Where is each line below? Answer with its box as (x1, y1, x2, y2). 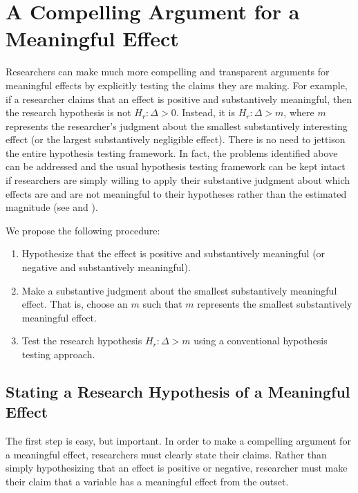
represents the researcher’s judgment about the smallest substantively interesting (6, 118, 348, 133)
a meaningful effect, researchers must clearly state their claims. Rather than (6, 447, 327, 461)
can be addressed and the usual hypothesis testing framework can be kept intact (6, 159, 346, 174)
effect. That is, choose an (21, 297, 128, 311)
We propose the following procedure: (6, 223, 160, 237)
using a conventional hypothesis (194, 333, 328, 348)
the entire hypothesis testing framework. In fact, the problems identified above (6, 145, 338, 160)
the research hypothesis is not (6, 105, 131, 120)
